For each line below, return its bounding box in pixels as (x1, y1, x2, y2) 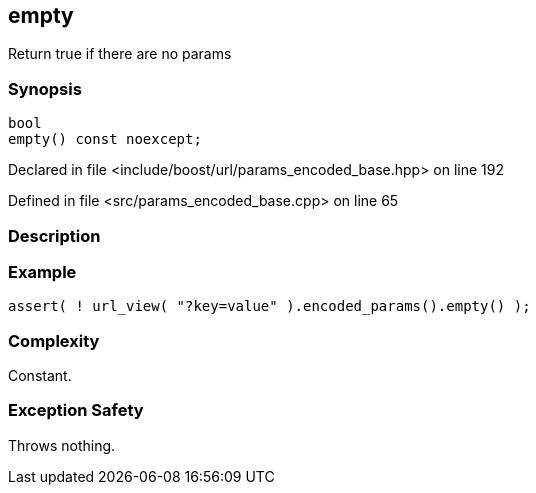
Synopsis (8, 78, 82, 99)
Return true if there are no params (8, 45, 232, 63)
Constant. (8, 367, 72, 385)
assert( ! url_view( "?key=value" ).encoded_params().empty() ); (8, 298, 531, 315)
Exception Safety (8, 400, 144, 421)
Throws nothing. (8, 436, 116, 454)
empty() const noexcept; (8, 131, 202, 148)
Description (8, 225, 101, 246)
